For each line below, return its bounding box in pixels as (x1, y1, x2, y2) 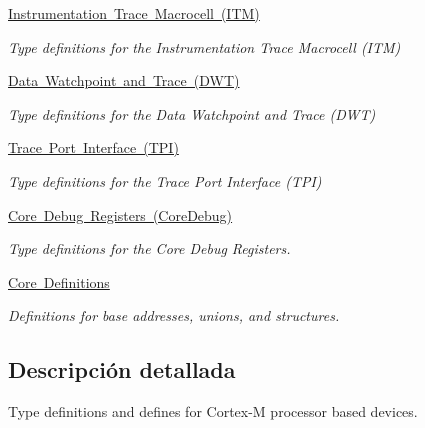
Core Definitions (8, 271, 110, 292)
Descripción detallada (8, 354, 236, 385)
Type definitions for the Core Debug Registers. (8, 238, 291, 259)
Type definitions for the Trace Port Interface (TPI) (8, 170, 322, 191)
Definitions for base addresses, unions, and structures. (8, 305, 340, 326)
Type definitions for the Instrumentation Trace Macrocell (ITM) (8, 36, 401, 57)
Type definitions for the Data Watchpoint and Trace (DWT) (8, 103, 376, 124)
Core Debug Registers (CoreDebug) (8, 204, 233, 225)
